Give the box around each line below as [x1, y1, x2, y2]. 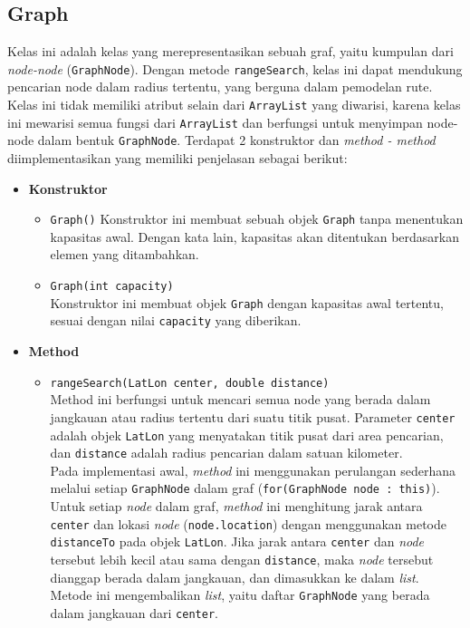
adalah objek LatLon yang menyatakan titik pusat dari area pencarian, [50, 425, 444, 444]
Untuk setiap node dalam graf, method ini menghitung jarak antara [50, 497, 423, 516]
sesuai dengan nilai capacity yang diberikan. [50, 311, 302, 330]
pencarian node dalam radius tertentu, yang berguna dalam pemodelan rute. [7, 77, 433, 96]
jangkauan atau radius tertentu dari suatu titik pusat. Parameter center [50, 407, 456, 426]
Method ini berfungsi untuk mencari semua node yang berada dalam [50, 390, 431, 409]
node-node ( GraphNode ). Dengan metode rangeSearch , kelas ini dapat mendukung [7, 59, 463, 78]
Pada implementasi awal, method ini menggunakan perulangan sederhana [50, 460, 456, 479]
